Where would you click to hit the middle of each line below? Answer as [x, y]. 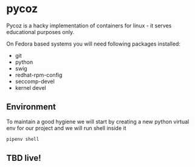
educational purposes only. [40, 32]
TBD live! [24, 158]
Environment [31, 107]
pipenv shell [23, 139]
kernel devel [31, 87]
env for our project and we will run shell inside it [66, 128]
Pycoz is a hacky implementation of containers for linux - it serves [89, 26]
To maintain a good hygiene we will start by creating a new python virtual [98, 121]
